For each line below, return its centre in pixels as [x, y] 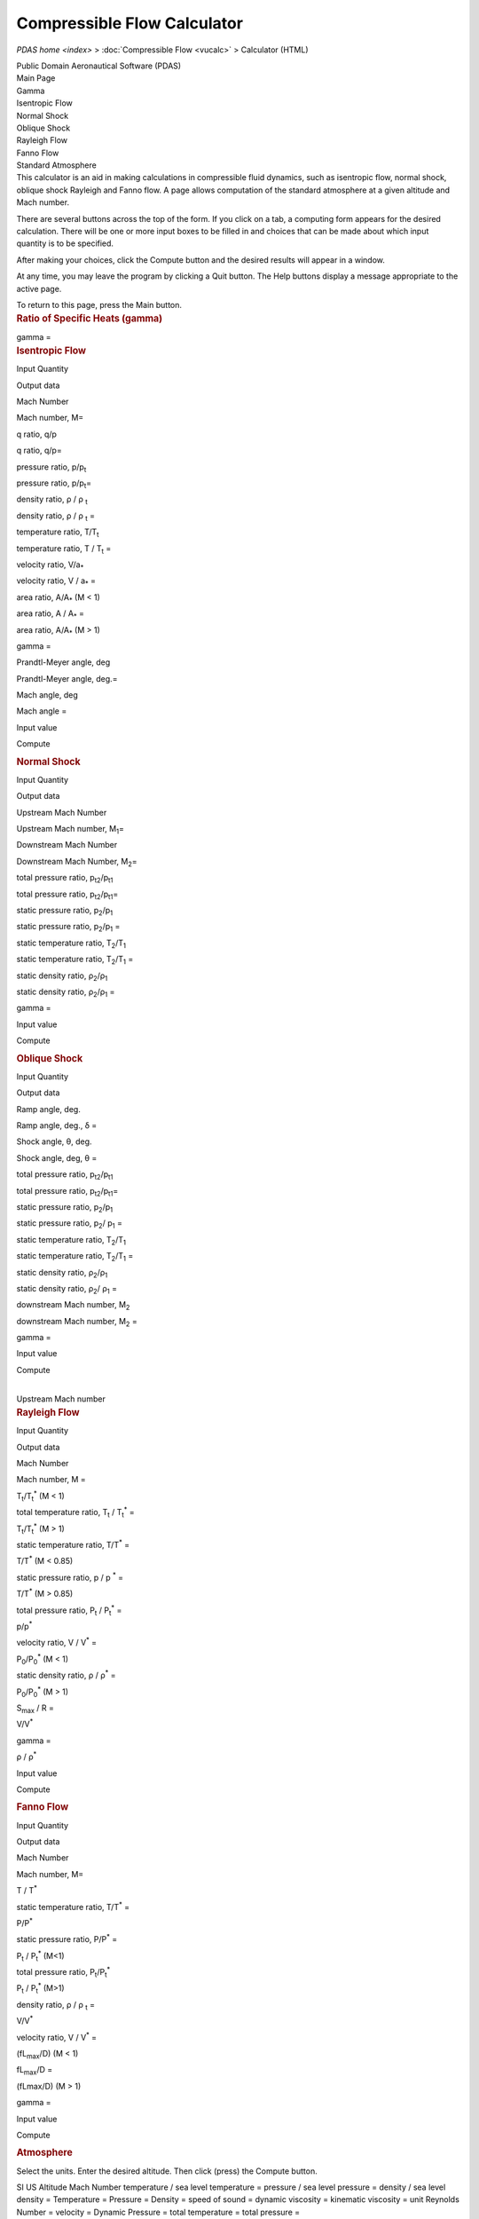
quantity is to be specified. [65, 243]
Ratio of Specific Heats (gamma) [90, 319]
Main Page [36, 78]
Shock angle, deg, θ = [57, 1157]
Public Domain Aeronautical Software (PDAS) [99, 66]
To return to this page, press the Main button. [99, 304]
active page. [39, 288]
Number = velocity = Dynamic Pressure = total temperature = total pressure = [158, 2212]
